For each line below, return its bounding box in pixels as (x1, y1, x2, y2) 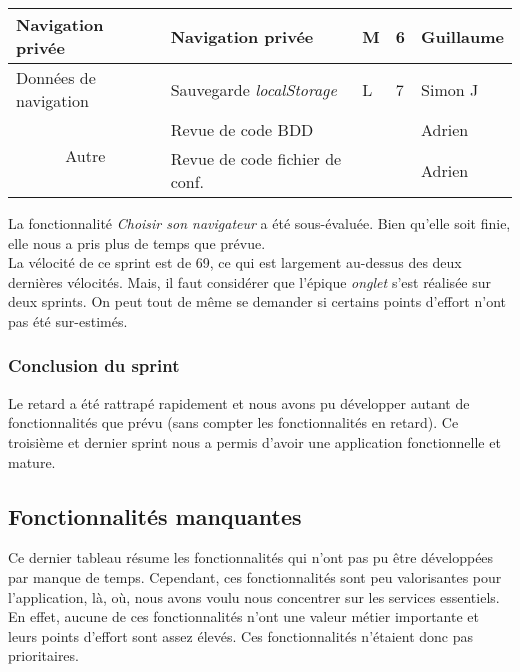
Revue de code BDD (170, 118, 314, 141)
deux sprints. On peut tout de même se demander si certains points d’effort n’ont (8, 291, 506, 312)
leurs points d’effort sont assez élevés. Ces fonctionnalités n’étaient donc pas (8, 625, 474, 646)
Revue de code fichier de (170, 147, 342, 170)
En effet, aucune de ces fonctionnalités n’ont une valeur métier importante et (8, 606, 480, 627)
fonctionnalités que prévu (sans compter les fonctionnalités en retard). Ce (8, 412, 459, 433)
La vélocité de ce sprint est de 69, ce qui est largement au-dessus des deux (8, 252, 462, 273)
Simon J (421, 77, 479, 101)
